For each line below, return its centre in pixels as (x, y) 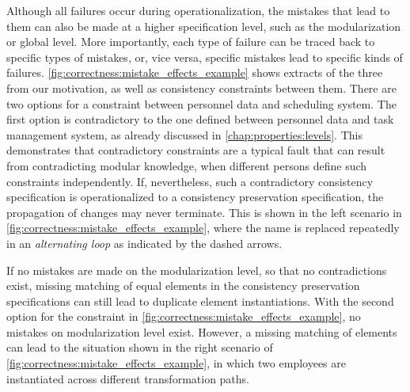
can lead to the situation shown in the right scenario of (140, 347)
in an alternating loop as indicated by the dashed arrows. (144, 243)
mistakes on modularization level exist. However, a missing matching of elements (202, 331)
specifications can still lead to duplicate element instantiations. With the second (200, 301)
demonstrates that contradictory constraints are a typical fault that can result (196, 150)
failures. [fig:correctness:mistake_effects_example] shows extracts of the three (195, 72)
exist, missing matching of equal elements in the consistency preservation (183, 285)
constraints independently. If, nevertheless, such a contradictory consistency (190, 181)
